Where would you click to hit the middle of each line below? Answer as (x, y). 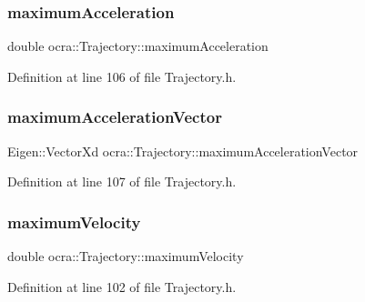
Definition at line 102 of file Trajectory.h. (122, 286)
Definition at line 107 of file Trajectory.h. (122, 181)
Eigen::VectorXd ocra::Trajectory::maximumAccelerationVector (183, 151)
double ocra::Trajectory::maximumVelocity (126, 256)
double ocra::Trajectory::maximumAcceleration (138, 46)
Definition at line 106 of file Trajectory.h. (122, 76)
